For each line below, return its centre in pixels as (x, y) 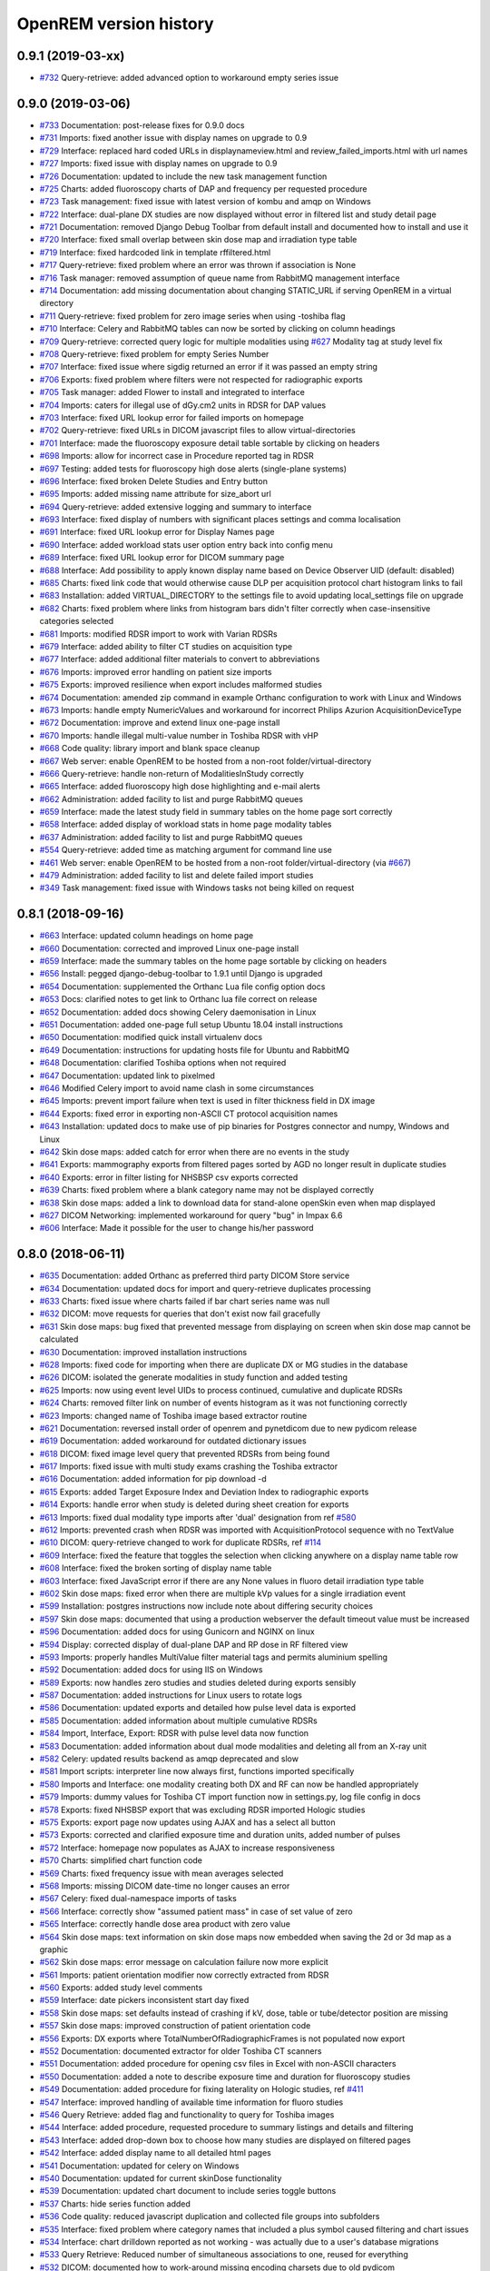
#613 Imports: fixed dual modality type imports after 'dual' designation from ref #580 (198, 1517)
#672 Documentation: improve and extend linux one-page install (160, 723)
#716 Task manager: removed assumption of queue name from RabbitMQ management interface (220, 278)
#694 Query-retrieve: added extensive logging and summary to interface (176, 506)
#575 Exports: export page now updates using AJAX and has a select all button (187, 1822)
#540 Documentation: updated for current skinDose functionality (161, 2178)
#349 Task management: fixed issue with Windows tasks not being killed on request (197, 888)
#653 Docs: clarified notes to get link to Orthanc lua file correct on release (178, 999)
